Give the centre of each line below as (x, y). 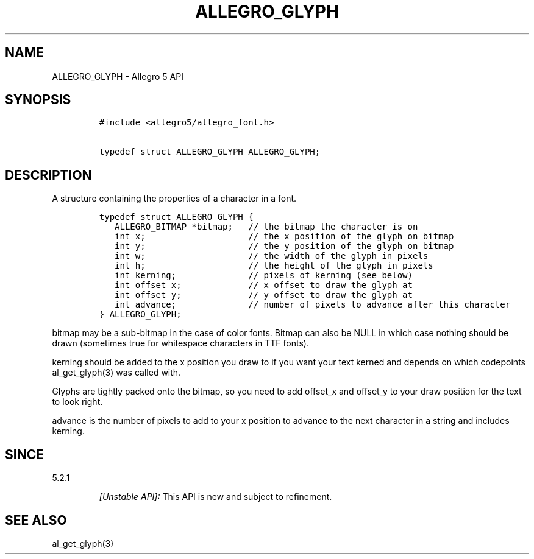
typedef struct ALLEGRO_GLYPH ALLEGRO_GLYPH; (210, 152)
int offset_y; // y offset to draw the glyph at (264, 295)
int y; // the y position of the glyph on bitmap (284, 246)
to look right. (77, 402)
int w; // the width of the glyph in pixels (272, 256)
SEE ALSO (36, 520)
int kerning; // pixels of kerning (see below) (264, 276)
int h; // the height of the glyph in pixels (274, 266)
